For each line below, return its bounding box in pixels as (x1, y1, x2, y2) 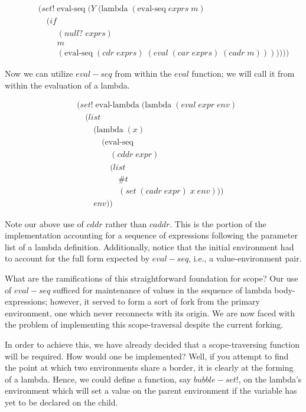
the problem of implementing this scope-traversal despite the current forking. (5, 318, 284, 331)
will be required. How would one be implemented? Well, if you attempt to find (5, 349, 289, 362)
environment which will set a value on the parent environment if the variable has (5, 384, 297, 397)
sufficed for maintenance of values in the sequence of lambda (53, 283, 272, 296)
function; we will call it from (191, 67, 295, 80)
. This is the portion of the (170, 217, 266, 230)
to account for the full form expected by (5, 252, 150, 264)
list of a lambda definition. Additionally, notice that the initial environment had (5, 240, 294, 253)
